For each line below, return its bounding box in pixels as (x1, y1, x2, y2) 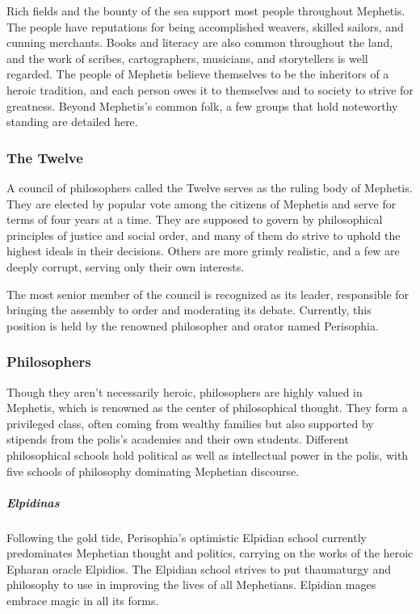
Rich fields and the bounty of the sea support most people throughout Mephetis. (6, 2, 405, 19)
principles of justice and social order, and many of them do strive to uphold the (6, 226, 401, 243)
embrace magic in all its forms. (6, 592, 159, 609)
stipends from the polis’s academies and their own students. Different (6, 431, 349, 448)
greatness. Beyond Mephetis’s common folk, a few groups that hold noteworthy (6, 97, 398, 114)
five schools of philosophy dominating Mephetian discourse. (6, 462, 300, 479)
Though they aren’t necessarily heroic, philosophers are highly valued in (6, 383, 363, 400)
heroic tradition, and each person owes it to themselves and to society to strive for (6, 81, 414, 98)
